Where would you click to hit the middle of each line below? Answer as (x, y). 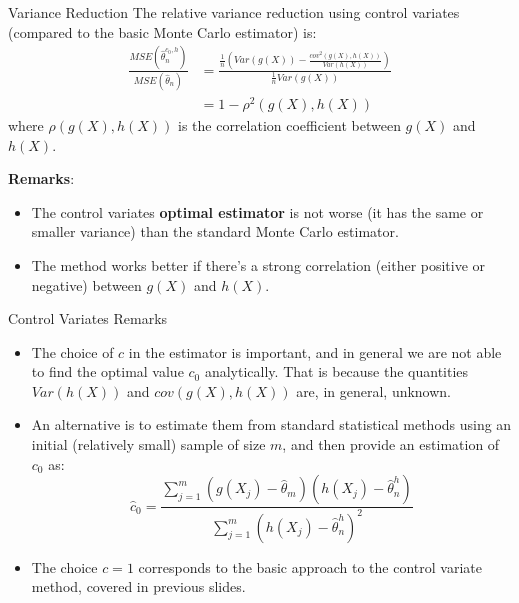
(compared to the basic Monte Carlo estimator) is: (162, 31)
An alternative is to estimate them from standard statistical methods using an (271, 424)
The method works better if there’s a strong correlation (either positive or (258, 264)
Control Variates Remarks (88, 318)
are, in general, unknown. (374, 390)
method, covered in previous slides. (138, 586)
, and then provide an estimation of (391, 444)
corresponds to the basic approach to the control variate (310, 566)
